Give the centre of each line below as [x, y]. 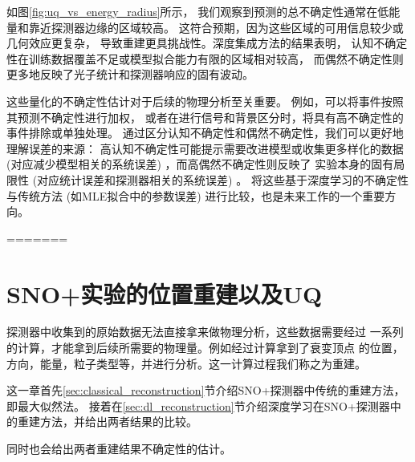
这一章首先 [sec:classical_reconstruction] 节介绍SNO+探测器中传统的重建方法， [206, 390]
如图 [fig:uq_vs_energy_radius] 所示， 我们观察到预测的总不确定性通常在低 [198, 11]
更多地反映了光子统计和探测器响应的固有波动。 [130, 74]
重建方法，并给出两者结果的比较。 [107, 421]
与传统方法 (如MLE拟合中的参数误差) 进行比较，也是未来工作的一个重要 [196, 195]
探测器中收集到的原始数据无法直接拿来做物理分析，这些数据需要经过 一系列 [205, 332]
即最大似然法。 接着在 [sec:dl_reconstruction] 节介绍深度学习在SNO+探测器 [198, 405]
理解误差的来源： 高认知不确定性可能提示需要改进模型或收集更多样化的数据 [205, 148]
